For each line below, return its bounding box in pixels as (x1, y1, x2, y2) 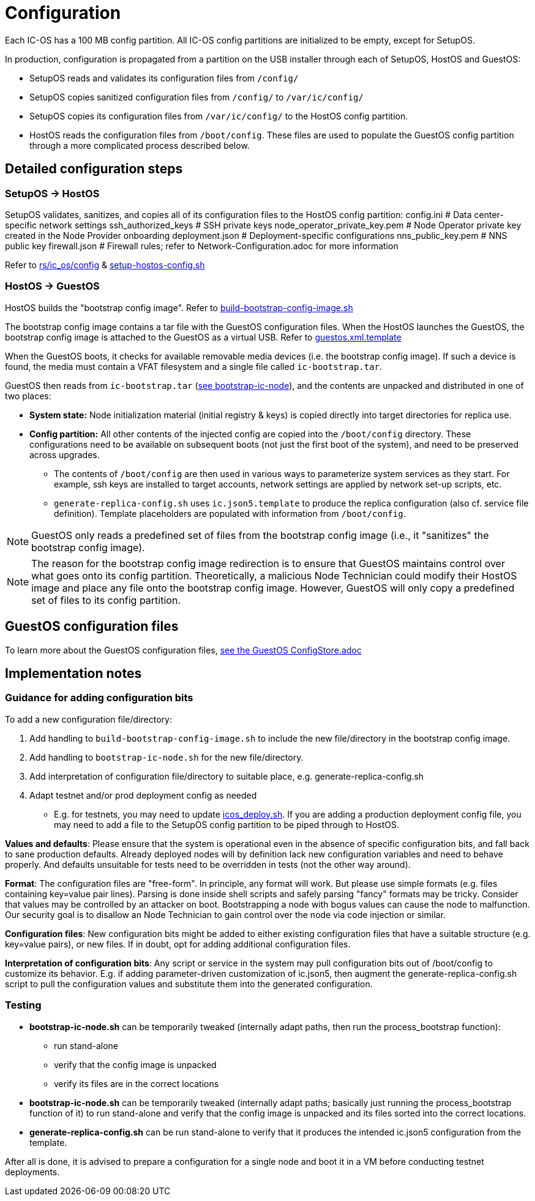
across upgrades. (29, 449, 100, 460)
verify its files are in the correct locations (54, 1078, 219, 1089)
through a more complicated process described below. (29, 140, 250, 151)
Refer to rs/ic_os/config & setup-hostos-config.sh (5, 259, 205, 270)
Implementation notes (5, 665, 142, 681)
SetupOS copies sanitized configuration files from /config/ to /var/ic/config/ (29, 91, 364, 102)
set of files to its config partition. (31, 593, 181, 606)
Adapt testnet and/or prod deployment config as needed (29, 789, 257, 800)
